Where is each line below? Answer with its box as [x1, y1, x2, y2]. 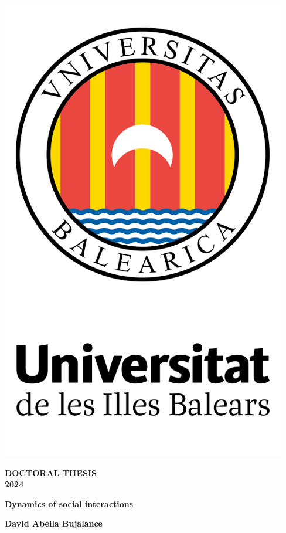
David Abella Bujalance [5, 517, 103, 529]
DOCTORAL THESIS [5, 466, 97, 478]
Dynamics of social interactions [5, 497, 134, 510]
